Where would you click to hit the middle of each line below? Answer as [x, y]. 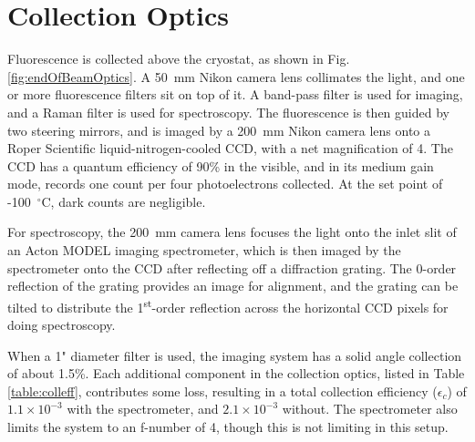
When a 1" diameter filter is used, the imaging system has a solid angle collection [235, 355]
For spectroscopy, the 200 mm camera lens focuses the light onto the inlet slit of [232, 232]
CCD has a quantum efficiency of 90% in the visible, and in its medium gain [221, 165]
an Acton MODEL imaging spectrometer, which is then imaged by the [204, 250]
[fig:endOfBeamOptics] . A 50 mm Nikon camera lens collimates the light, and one [236, 76]
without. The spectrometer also [370, 409]
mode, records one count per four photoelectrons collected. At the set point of [225, 184]
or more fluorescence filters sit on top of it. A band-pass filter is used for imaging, [235, 94]
